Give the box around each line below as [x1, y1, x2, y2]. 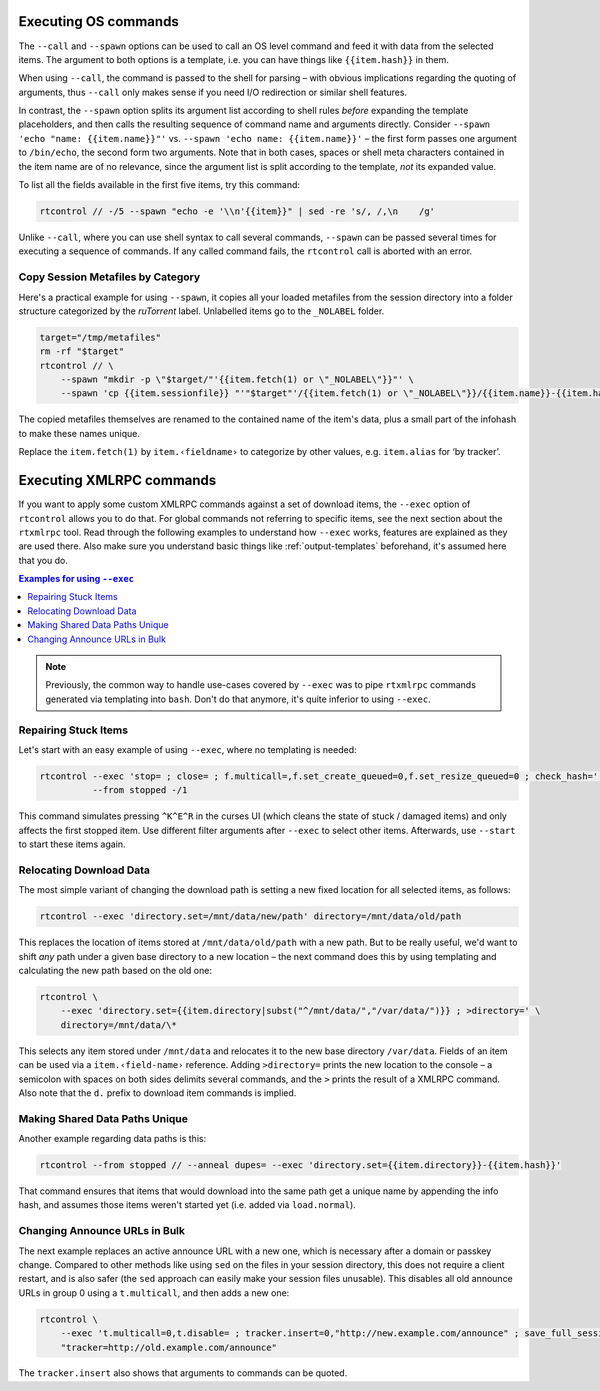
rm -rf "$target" [39, 346, 125, 357]
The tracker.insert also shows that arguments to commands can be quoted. [18, 1367, 348, 1379]
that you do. [18, 554, 69, 566]
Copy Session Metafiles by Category [18, 270, 201, 284]
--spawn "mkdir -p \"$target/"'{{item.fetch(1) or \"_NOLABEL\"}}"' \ [60, 374, 415, 385]
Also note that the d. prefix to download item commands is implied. [18, 1086, 297, 1099]
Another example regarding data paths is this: [18, 1133, 207, 1145]
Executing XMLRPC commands [18, 472, 217, 489]
